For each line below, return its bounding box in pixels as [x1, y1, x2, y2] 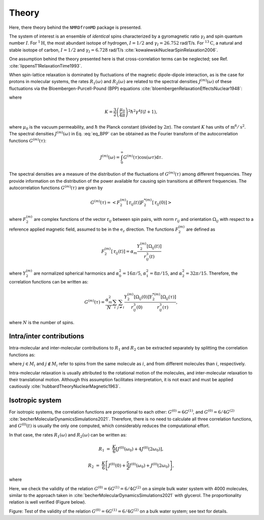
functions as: [9, 352, 35, 358]
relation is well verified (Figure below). [9, 499, 87, 505]
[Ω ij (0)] [133, 294, 150, 301]
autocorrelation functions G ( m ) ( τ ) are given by [9, 184, 103, 191]
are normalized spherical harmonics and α [33, 270, 119, 276]
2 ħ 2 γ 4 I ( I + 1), [128, 108, 157, 115]
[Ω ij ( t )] [147, 243, 162, 250]
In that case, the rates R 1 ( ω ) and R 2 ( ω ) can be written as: [9, 432, 127, 439]
